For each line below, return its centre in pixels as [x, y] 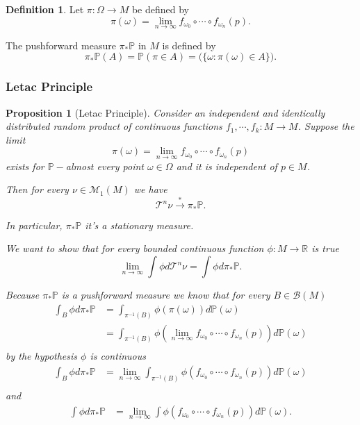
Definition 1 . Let [45, 9]
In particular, [34, 225]
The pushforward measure [61, 45]
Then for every [37, 189]
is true [325, 248]
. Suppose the [326, 126]
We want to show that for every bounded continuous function [135, 248]
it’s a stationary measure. [139, 225]
